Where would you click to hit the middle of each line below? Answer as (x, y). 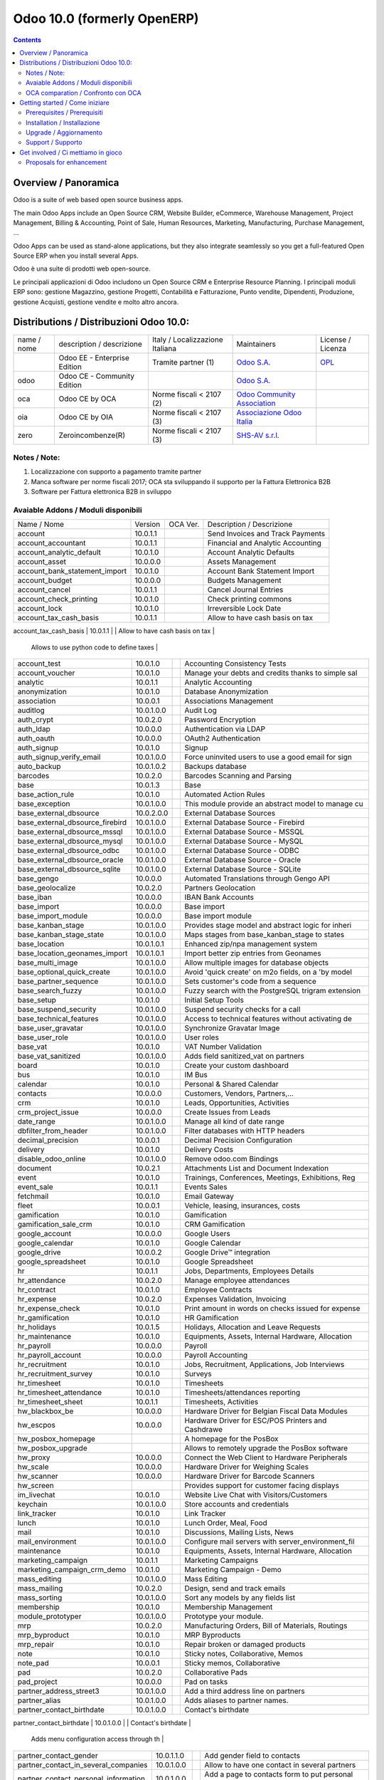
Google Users (207, 1234)
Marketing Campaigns (222, 1561)
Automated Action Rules (225, 795)
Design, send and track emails (235, 1588)
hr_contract (37, 1290)
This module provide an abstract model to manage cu (274, 804)
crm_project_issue (48, 1112)
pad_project (38, 1682)
